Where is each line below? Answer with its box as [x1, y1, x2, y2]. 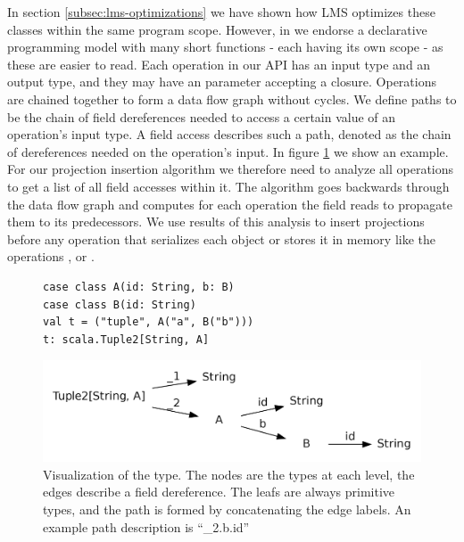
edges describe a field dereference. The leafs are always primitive [43, 482, 395, 501]
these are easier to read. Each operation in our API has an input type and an [7, 54, 431, 73]
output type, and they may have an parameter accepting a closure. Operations [7, 72, 436, 91]
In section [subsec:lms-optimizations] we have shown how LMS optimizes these [7, 3, 435, 21]
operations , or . [7, 247, 95, 266]
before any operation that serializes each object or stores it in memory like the [7, 229, 436, 248]
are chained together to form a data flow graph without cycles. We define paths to [7, 89, 457, 108]
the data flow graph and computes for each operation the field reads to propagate [7, 194, 452, 213]
